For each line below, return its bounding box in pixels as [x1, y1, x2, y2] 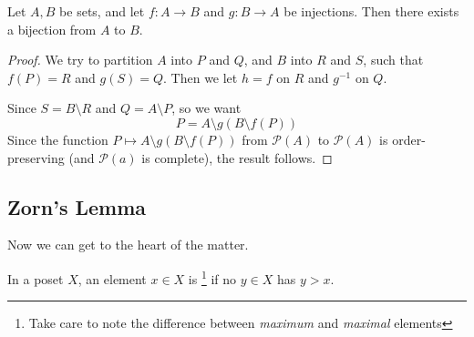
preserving [7, 148, 65, 167]
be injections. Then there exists [283, 2, 459, 20]
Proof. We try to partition [7, 50, 153, 69]
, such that [363, 50, 424, 69]
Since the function [7, 129, 108, 148]
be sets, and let [59, 2, 145, 20]
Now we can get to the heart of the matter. [7, 235, 249, 254]
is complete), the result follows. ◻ [141, 148, 333, 167]
